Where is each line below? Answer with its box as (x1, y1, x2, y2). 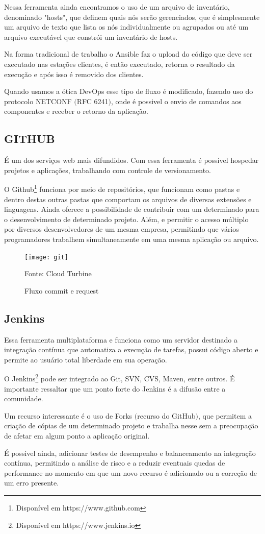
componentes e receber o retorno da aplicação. (4, 106, 148, 116)
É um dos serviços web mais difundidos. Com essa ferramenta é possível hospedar (4, 155, 259, 165)
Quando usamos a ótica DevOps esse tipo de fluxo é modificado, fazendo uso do (4, 86, 253, 96)
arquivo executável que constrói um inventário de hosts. (4, 31, 178, 42)
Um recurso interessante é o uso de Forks (4, 410, 132, 421)
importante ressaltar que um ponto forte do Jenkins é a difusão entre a (4, 383, 226, 394)
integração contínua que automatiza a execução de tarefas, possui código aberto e (4, 344, 258, 355)
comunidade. (4, 393, 43, 404)
